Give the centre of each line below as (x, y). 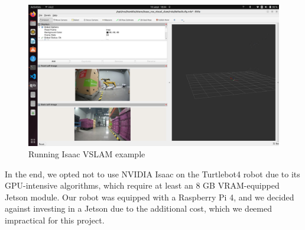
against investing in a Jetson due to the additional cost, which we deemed (138, 208)
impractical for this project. (55, 220)
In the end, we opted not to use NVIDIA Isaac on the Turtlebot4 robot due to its (152, 174)
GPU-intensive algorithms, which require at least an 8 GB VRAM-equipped (142, 185)
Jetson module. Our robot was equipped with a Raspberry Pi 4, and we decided (150, 197)
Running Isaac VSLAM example (87, 154)
